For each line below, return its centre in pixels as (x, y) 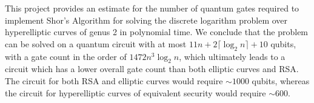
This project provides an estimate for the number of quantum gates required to (152, 8)
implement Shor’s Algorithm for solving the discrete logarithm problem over (146, 20)
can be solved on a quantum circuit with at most (96, 43)
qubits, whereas (281, 80)
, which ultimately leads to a (232, 56)
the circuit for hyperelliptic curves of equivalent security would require (135, 92)
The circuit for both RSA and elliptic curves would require (114, 80)
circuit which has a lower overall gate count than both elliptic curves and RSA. (152, 69)
